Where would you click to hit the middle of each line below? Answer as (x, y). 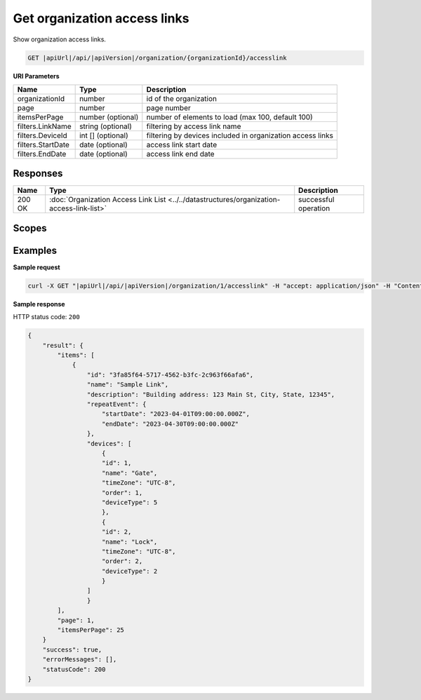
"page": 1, (76, 620)
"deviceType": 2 (130, 571)
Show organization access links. (60, 39)
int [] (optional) (104, 135)
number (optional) (109, 117)
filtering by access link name (194, 126)
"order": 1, (122, 492)
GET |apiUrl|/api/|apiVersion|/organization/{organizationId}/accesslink (157, 58)
